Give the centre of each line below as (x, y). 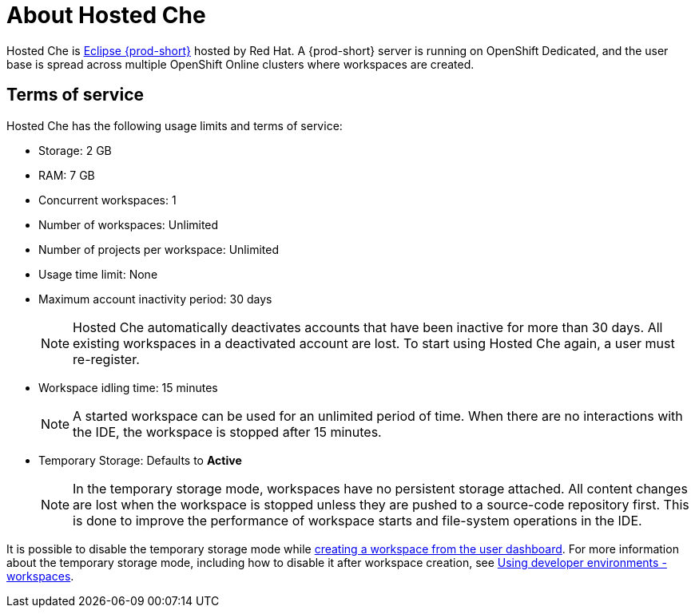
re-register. (106, 359)
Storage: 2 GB (75, 150)
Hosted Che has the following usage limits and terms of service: (175, 125)
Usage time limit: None (98, 274)
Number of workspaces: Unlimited (129, 224)
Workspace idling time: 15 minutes (128, 387)
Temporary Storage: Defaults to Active (140, 460)
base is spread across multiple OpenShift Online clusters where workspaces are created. (240, 64)
